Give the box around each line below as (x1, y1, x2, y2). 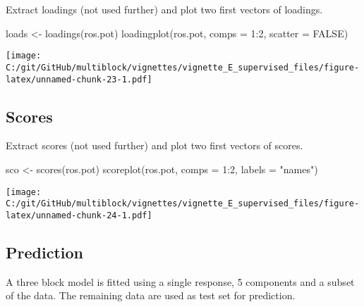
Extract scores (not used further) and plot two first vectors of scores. (6, 138, 303, 153)
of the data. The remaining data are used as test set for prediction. (6, 288, 296, 303)
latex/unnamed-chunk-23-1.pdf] (6, 74, 152, 84)
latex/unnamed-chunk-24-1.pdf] (6, 210, 152, 220)
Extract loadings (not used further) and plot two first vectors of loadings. (6, 2, 323, 16)
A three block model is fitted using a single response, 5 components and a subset (6, 274, 355, 289)
